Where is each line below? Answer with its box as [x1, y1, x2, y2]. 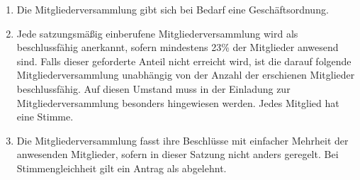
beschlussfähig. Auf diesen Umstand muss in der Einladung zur [16, 81, 291, 96]
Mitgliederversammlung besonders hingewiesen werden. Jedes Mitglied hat [16, 95, 339, 110]
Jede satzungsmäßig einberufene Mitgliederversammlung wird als [16, 26, 298, 40]
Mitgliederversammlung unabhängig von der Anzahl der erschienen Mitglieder [16, 67, 355, 82]
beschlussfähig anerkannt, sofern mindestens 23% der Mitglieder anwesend [16, 40, 339, 55]
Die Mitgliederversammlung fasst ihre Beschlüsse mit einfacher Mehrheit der [16, 133, 349, 147]
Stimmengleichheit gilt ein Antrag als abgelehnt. [16, 160, 227, 175]
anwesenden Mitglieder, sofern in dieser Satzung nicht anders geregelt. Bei [16, 147, 339, 162]
